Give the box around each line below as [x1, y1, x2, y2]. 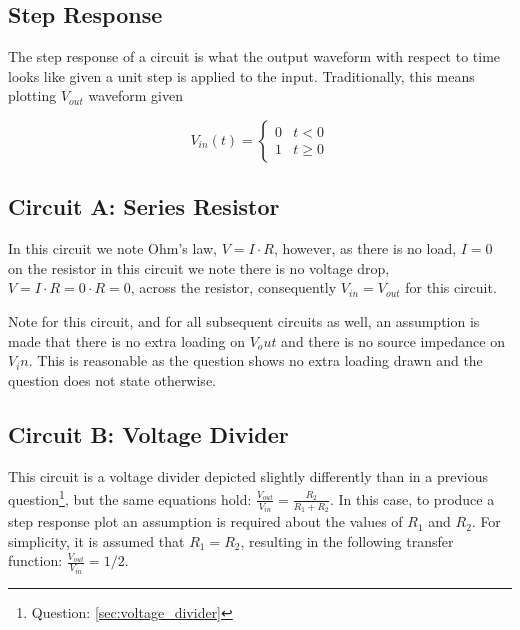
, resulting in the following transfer [240, 530, 454, 551]
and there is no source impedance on [281, 330, 505, 351]
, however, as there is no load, [273, 238, 457, 259]
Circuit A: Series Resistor [8, 191, 280, 222]
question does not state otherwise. [8, 369, 216, 390]
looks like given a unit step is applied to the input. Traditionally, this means [8, 65, 475, 86]
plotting [8, 85, 57, 106]
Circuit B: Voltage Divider [8, 418, 289, 449]
